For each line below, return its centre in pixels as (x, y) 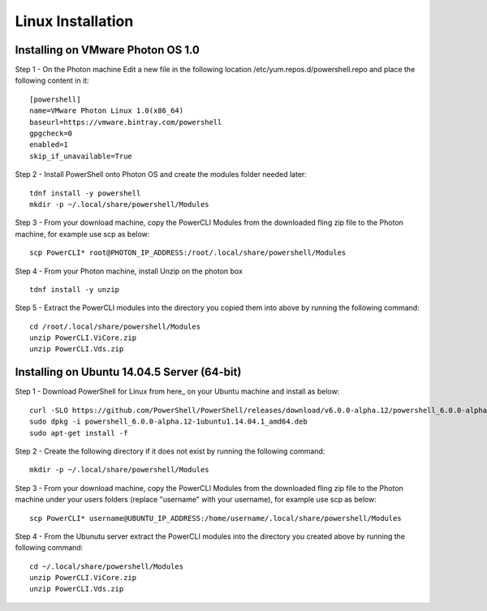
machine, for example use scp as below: (82, 234)
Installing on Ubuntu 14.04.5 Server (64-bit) (128, 372)
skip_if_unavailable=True (81, 156)
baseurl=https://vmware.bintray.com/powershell (126, 122)
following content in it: (52, 80)
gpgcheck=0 (51, 133)
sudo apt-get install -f (79, 433)
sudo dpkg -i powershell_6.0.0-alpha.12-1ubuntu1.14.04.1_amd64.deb (168, 422)
